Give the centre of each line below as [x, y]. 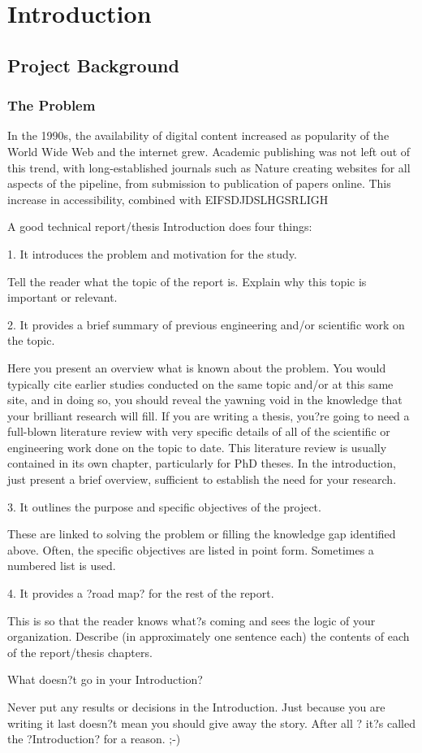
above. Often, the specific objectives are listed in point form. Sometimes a [191, 549]
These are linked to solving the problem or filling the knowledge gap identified [202, 534]
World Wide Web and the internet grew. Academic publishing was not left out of [209, 151]
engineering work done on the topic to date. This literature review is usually [197, 447]
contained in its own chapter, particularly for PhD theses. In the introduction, [202, 463]
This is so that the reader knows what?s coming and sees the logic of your [192, 620]
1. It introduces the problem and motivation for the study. [152, 253]
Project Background [93, 65]
